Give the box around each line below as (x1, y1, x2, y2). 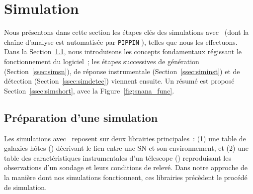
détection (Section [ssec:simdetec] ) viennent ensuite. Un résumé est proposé (4, 76, 235, 86)
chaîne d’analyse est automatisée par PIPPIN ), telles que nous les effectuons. (4, 36, 238, 47)
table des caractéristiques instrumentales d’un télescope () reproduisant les (4, 152, 231, 163)
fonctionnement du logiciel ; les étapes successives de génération (4, 56, 199, 66)
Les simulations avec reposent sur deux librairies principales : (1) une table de (4, 133, 246, 143)
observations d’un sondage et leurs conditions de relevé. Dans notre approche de (4, 162, 248, 173)
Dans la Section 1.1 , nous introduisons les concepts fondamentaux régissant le (4, 46, 242, 57)
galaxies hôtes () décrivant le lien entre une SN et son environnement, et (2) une (4, 143, 249, 153)
